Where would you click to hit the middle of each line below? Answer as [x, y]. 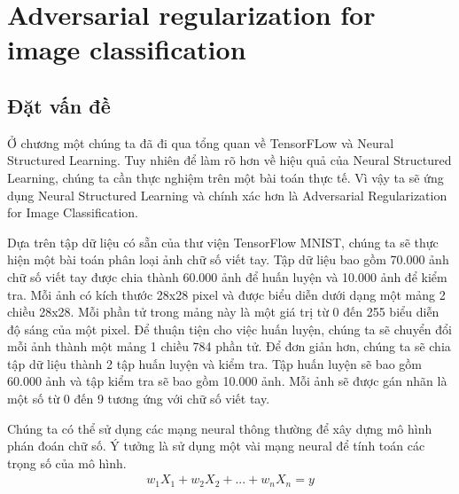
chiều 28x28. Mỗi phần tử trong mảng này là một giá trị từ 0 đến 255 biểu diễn [223, 312]
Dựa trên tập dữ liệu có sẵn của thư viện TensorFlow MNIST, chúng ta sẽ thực [223, 242]
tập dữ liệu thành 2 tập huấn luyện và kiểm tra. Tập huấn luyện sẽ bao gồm [214, 363]
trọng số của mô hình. [67, 463]
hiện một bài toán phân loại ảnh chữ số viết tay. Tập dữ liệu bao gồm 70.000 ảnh [228, 259]
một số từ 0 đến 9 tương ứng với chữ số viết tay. [139, 399]
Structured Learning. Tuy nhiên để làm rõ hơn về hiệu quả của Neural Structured [229, 160]
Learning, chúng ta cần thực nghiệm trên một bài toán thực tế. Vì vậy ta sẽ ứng [226, 177]
